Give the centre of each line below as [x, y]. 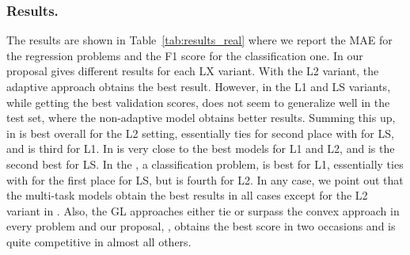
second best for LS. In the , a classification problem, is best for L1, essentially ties [205, 164]
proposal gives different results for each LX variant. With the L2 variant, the [193, 71]
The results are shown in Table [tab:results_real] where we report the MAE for [199, 40]
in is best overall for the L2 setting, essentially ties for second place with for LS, [200, 133]
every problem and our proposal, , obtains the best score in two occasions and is [201, 226]
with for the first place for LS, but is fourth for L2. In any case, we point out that [205, 179]
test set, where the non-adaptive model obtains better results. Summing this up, [201, 118]
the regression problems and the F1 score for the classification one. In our [185, 55]
